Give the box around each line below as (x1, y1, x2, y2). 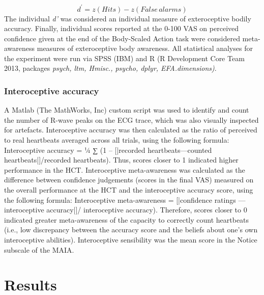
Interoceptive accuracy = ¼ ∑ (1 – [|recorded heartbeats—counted (4, 144, 212, 155)
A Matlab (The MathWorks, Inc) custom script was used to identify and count (4, 104, 249, 115)
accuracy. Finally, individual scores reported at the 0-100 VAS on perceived (4, 23, 239, 34)
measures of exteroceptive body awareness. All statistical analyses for (37, 43, 253, 53)
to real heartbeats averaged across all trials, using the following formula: (4, 135, 229, 145)
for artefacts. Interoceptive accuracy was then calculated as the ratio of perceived (4, 124, 257, 135)
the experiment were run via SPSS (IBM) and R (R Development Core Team (4, 52, 245, 63)
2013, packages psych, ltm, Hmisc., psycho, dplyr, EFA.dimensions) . (4, 63, 217, 73)
